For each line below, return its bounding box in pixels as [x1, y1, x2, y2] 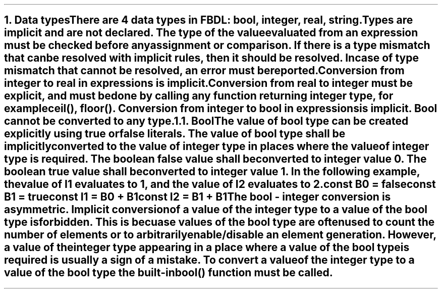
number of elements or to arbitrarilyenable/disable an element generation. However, [4, 228, 436, 241]
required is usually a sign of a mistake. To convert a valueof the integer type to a [4, 254, 415, 267]
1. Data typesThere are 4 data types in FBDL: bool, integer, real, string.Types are [4, 14, 413, 27]
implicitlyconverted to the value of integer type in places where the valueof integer [4, 140, 429, 153]
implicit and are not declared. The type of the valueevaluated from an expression [4, 26, 418, 39]
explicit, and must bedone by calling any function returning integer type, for [4, 89, 394, 103]
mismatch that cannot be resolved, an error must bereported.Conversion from [4, 64, 405, 77]
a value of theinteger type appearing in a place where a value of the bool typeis [4, 241, 410, 254]
